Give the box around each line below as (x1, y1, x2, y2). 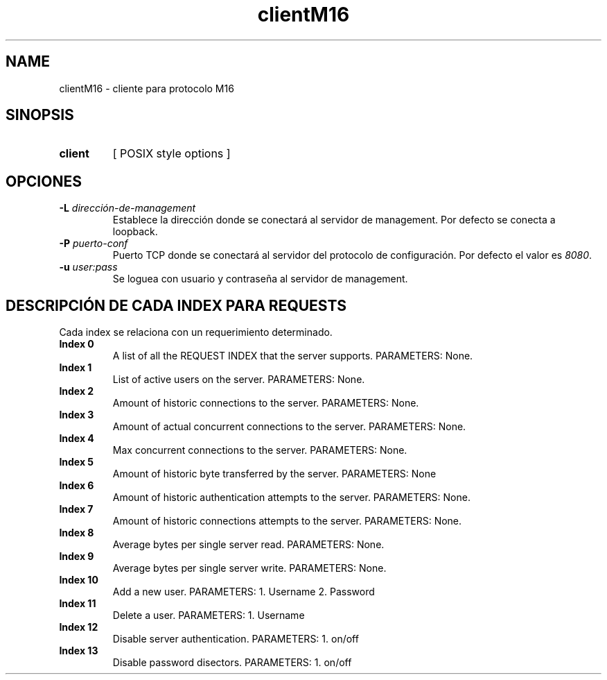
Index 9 (59, 550, 94, 563)
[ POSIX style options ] (112, 146, 231, 161)
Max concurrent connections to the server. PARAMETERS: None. (112, 444, 407, 457)
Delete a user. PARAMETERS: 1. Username (112, 609, 305, 622)
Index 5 (59, 456, 94, 468)
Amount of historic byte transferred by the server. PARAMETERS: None (112, 468, 437, 480)
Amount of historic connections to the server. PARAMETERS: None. (112, 397, 419, 409)
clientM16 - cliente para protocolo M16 (59, 82, 234, 94)
